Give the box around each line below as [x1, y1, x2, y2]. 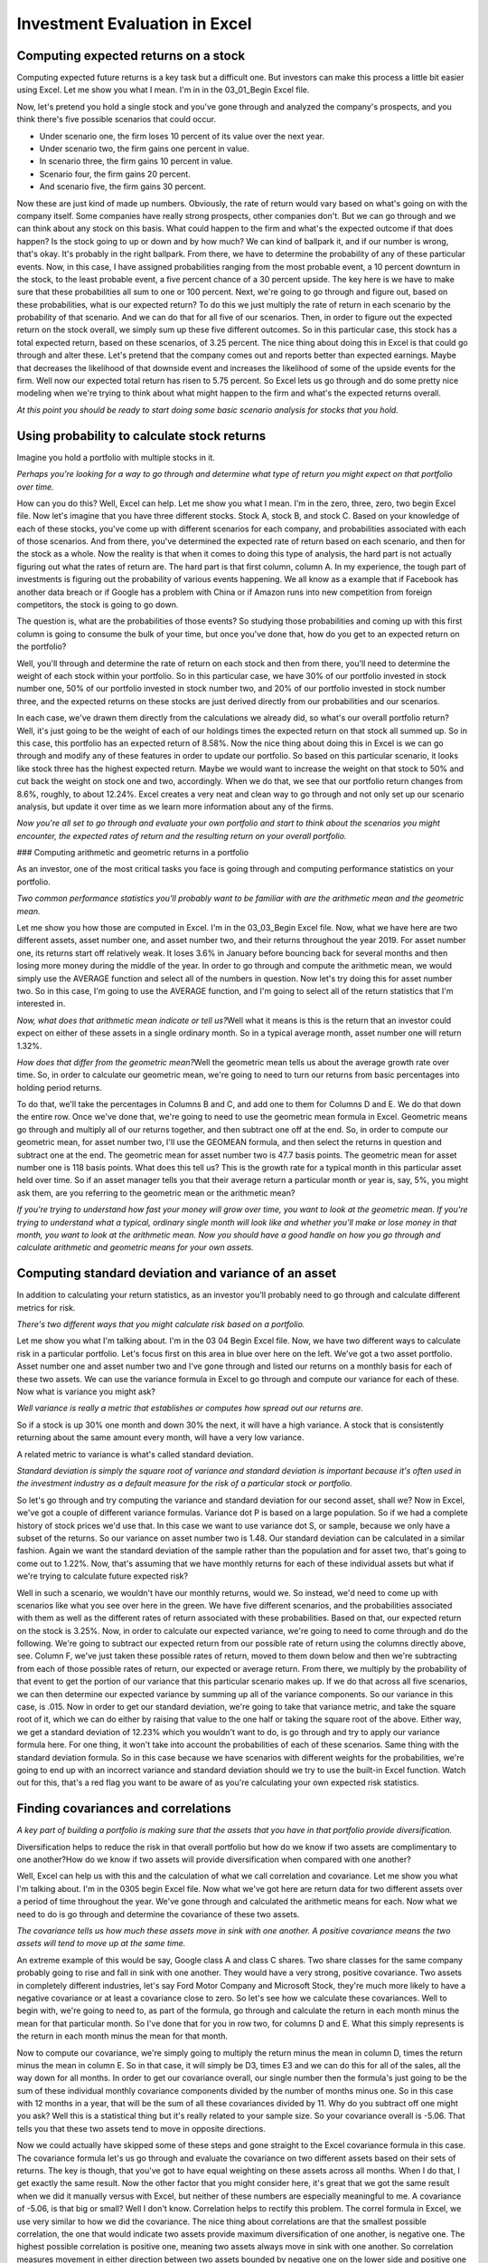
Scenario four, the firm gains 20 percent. [39, 168, 191, 179]
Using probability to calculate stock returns [16, 428, 267, 444]
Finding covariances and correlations [16, 1801, 231, 1817]
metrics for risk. [16, 1302, 76, 1313]
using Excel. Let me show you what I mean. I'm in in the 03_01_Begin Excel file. [16, 84, 310, 95]
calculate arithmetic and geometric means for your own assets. [16, 1242, 254, 1253]
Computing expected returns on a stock [16, 48, 246, 63]
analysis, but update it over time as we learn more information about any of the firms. [16, 801, 334, 812]
